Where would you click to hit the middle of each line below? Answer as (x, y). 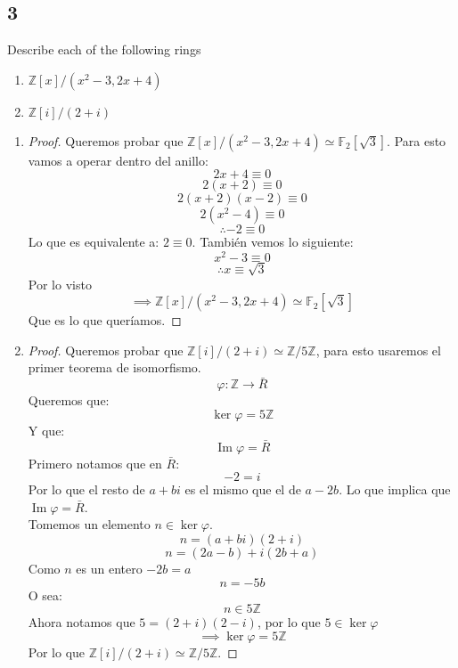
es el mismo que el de (243, 489)
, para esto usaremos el (378, 350)
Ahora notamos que (82, 622)
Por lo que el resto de (86, 489)
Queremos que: (69, 400)
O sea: (45, 595)
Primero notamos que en (95, 463)
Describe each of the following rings (104, 49)
